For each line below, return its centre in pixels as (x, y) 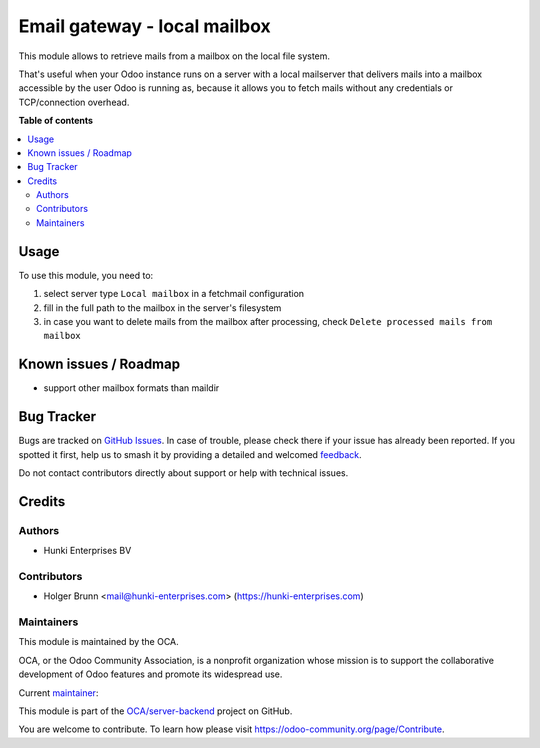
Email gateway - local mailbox (145, 26)
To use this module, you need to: (86, 275)
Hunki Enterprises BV (87, 551)
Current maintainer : (58, 692)
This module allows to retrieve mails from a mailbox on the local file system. (174, 56)
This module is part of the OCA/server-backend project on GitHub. (155, 711)
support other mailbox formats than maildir (131, 388)
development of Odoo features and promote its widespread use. (150, 674)
